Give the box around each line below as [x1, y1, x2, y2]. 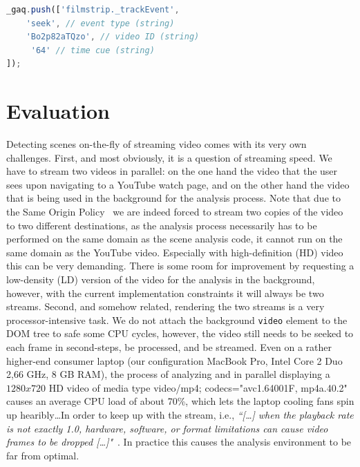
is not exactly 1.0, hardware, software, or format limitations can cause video [6, 421, 328, 435]
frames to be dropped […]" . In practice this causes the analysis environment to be [6, 435, 352, 449]
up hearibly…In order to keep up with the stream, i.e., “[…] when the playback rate [6, 408, 354, 422]
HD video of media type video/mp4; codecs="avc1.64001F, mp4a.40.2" [48, 380, 348, 394]
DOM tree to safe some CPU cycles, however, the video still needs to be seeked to [6, 326, 354, 341]
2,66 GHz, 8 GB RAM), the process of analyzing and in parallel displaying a [6, 367, 330, 381]
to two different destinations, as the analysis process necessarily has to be [6, 218, 317, 232]
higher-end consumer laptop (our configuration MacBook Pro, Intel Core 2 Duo [6, 353, 343, 368]
